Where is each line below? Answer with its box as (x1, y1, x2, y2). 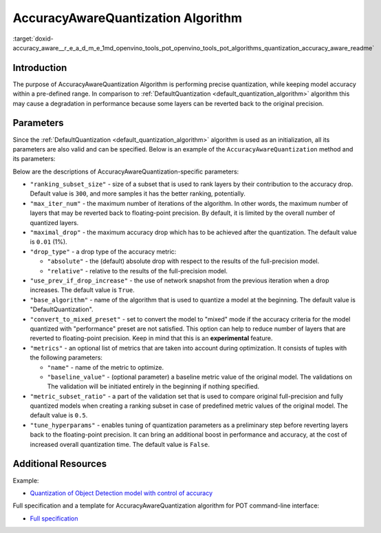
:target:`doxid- (12, 34, 54, 43)
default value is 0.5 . (30, 411, 88, 419)
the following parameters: (30, 353, 103, 362)
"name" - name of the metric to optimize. (47, 363, 164, 371)
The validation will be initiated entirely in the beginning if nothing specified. (47, 382, 260, 390)
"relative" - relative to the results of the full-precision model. (47, 266, 228, 275)
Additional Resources (12, 458, 107, 470)
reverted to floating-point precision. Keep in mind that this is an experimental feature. (30, 334, 273, 342)
